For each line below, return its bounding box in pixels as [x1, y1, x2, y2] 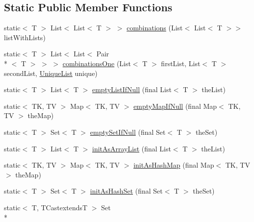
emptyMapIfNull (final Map [133, 100, 217, 111]
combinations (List [127, 23, 183, 33]
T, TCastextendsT [31, 202, 88, 212]
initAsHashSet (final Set [90, 186, 163, 196]
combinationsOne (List [62, 58, 131, 68]
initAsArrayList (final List [92, 143, 171, 153]
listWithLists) [4, 32, 46, 42]
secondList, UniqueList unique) [4, 68, 98, 78]
